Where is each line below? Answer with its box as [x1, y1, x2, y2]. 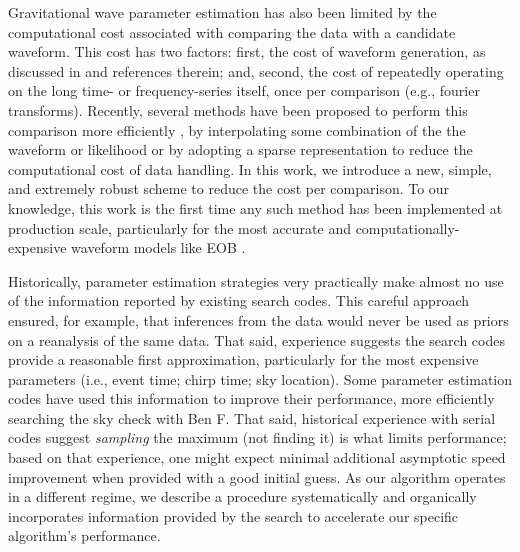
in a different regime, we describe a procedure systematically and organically [8, 486, 477, 507]
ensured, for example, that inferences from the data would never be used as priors [8, 309, 509, 330]
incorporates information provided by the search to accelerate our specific [8, 505, 459, 526]
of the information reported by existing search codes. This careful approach [8, 290, 470, 311]
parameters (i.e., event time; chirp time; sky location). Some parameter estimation [8, 368, 512, 389]
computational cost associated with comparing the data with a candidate [8, 21, 456, 42]
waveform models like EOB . [71, 237, 246, 258]
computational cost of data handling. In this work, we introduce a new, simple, [8, 158, 492, 179]
